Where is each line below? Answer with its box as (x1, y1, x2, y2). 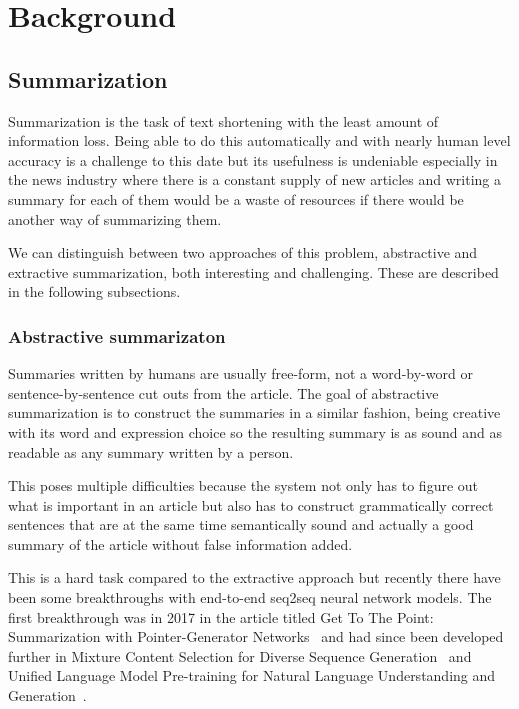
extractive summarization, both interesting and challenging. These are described (8, 261, 499, 282)
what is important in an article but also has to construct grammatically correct (8, 494, 494, 515)
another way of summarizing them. (8, 208, 222, 229)
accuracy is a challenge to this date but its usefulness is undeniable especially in (8, 149, 498, 170)
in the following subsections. (8, 281, 181, 302)
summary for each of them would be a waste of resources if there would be (8, 188, 464, 209)
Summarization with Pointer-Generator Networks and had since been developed (8, 626, 504, 647)
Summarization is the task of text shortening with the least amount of (8, 110, 439, 131)
